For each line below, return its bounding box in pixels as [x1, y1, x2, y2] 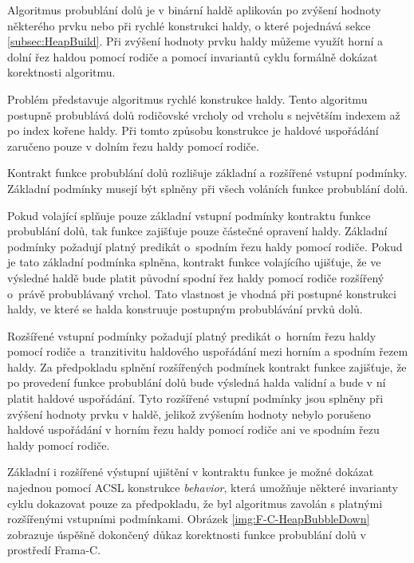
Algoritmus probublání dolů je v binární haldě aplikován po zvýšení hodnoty [7, 2, 381, 18]
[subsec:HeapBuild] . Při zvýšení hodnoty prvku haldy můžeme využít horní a [7, 33, 383, 49]
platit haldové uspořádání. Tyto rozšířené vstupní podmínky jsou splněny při [7, 390, 384, 407]
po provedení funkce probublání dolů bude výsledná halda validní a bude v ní [7, 374, 386, 391]
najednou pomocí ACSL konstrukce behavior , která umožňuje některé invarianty [7, 479, 398, 496]
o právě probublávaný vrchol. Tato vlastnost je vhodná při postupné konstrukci [7, 285, 396, 301]
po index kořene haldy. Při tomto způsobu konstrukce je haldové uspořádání [7, 122, 379, 139]
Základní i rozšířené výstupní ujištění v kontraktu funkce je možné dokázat [7, 463, 374, 480]
